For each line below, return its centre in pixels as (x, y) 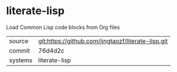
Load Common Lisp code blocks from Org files (63, 27)
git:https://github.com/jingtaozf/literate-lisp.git (103, 41)
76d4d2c (51, 50)
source (19, 41)
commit (20, 50)
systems (21, 60)
